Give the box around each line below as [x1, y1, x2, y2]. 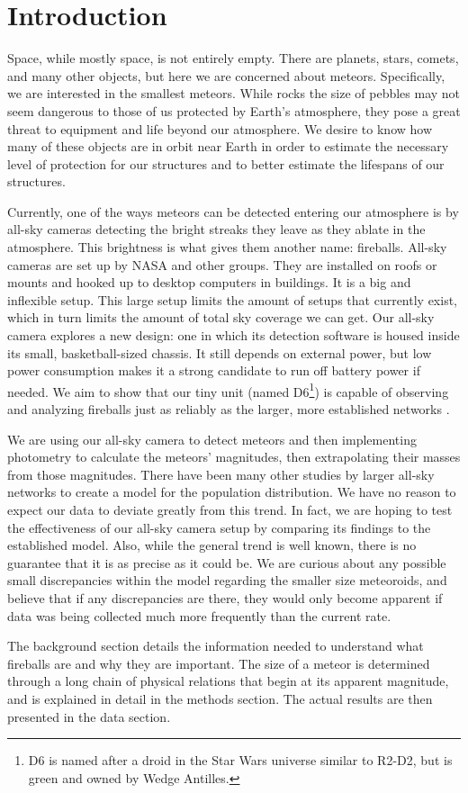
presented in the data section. [7, 707, 171, 725]
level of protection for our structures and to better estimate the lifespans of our [7, 154, 445, 173]
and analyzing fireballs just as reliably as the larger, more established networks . [7, 400, 450, 419]
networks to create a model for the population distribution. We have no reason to [7, 482, 456, 501]
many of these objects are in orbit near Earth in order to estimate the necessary [7, 137, 449, 156]
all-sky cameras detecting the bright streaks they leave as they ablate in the [7, 220, 426, 239]
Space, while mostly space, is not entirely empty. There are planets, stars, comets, [7, 49, 459, 68]
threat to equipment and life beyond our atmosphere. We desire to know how [7, 119, 433, 138]
